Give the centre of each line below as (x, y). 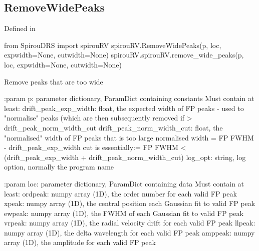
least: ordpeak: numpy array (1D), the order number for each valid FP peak (120, 193)
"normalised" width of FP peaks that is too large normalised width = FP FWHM (129, 137)
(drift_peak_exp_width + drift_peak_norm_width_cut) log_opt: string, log (125, 157)
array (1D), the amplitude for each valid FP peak (80, 242)
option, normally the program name (59, 167)
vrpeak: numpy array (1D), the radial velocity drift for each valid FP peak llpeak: (130, 223)
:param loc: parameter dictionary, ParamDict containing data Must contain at (124, 183)
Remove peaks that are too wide (54, 81)
